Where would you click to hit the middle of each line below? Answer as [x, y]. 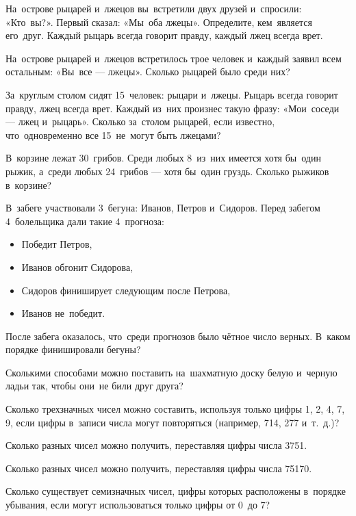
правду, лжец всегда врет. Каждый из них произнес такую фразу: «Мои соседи [173, 108]
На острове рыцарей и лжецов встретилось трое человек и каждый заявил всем [174, 58]
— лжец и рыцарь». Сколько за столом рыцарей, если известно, [140, 121]
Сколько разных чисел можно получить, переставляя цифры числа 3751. [156, 445]
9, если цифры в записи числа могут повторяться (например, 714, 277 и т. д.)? [173, 422]
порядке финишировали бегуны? [73, 349]
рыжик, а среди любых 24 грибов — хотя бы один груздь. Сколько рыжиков [167, 171]
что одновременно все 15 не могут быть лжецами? [113, 134]
